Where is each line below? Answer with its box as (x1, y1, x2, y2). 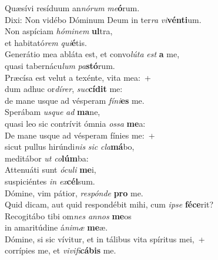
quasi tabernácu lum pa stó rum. (5, 59, 115, 71)
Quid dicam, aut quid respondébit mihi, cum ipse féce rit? (5, 198, 214, 210)
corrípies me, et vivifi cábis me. (5, 244, 116, 256)
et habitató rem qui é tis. (5, 36, 87, 48)
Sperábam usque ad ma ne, (5, 106, 100, 118)
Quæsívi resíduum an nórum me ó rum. (5, 2, 140, 14)
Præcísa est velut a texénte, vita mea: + (5, 71, 151, 83)
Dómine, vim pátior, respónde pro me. (5, 186, 143, 199)
